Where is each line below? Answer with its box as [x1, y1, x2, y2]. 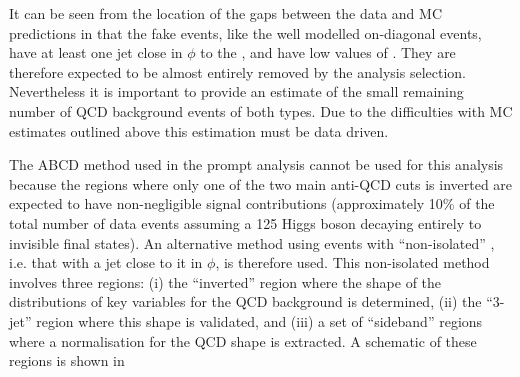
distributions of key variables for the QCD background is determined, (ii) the [9, 291, 482, 312]
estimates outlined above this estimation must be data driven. [9, 120, 389, 141]
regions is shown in [9, 350, 125, 371]
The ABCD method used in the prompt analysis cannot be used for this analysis [9, 154, 504, 175]
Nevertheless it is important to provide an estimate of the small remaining [9, 81, 464, 102]
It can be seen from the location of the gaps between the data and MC [9, 3, 442, 23]
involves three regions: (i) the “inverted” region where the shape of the [9, 271, 442, 292]
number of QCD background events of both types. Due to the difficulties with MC [9, 100, 513, 121]
